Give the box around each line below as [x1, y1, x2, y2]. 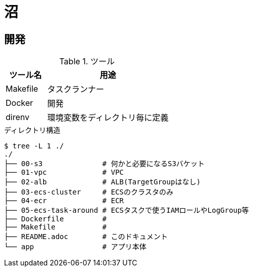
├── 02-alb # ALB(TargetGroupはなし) [4, 178, 201, 186]
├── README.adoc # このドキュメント [4, 233, 168, 241]
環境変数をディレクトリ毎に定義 [47, 112, 169, 123]
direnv [6, 112, 29, 123]
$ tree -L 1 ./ [4, 142, 64, 150]
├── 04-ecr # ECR [4, 197, 124, 205]
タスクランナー [47, 84, 104, 95]
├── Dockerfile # [4, 215, 107, 223]
